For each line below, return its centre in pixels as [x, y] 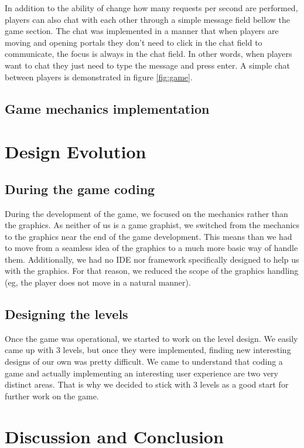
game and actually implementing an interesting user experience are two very [141, 373]
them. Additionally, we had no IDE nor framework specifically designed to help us [152, 259]
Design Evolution [76, 152]
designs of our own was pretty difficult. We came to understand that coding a [144, 362]
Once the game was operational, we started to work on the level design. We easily [151, 338]
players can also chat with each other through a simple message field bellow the [147, 19]
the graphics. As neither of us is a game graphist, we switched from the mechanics [152, 225]
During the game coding [80, 189]
